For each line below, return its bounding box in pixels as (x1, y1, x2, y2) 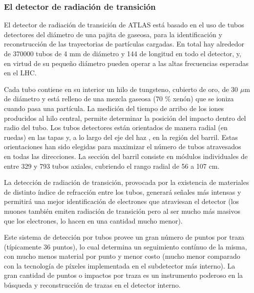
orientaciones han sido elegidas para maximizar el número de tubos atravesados (4, 141, 241, 152)
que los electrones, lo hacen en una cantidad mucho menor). (4, 215, 183, 225)
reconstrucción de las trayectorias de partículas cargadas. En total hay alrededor (4, 39, 245, 49)
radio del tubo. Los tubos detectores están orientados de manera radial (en (4, 122, 228, 133)
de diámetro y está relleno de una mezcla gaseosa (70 (4, 93, 163, 104)
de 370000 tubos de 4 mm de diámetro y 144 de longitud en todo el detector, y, (4, 48, 241, 58)
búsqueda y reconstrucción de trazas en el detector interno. (4, 280, 181, 290)
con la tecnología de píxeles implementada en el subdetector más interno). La (4, 260, 235, 270)
